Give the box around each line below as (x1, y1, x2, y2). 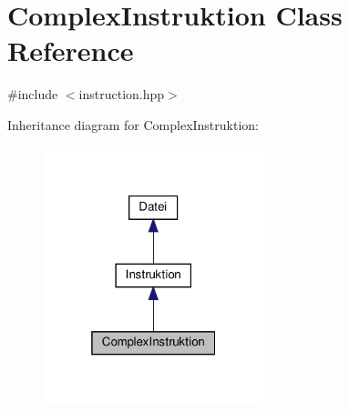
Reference (7, 32, 134, 69)
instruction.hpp (78, 85, 165, 104)
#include (7, 85, 58, 104)
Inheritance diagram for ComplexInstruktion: (7, 115, 259, 134)
